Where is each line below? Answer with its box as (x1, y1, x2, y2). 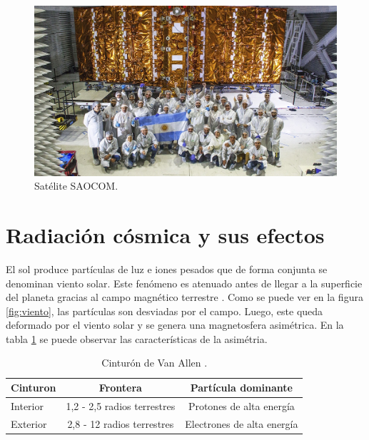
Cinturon (11, 380, 56, 395)
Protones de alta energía (188, 398, 295, 413)
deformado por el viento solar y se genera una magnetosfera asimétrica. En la (6, 317, 344, 332)
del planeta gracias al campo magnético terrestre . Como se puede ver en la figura (6, 290, 363, 305)
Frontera (98, 380, 142, 395)
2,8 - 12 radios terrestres (67, 416, 174, 431)
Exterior (11, 416, 47, 431)
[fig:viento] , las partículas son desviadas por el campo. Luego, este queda (6, 303, 323, 318)
